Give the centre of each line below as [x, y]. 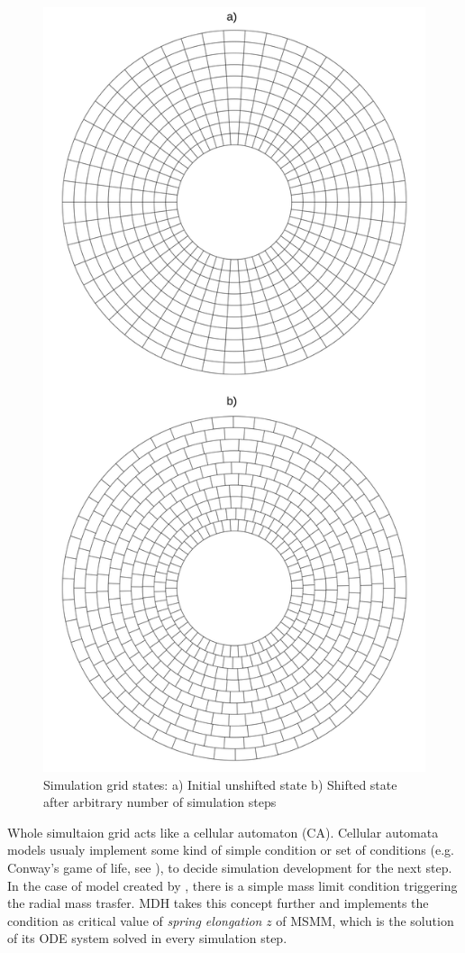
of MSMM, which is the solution [365, 920]
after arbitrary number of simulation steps [160, 802]
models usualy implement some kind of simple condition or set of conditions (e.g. [231, 850]
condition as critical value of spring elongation [135, 920]
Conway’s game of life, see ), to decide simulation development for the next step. [230, 867]
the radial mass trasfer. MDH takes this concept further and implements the [218, 903]
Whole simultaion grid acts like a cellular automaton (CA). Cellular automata [223, 832]
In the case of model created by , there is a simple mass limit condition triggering [232, 885]
